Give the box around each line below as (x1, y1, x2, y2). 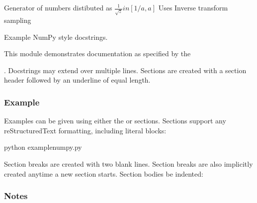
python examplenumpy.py (4, 142, 82, 152)
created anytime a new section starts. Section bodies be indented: (4, 168, 203, 179)
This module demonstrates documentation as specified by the (4, 48, 191, 59)
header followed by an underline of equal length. (4, 75, 151, 85)
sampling (4, 14, 31, 25)
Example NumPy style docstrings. (4, 31, 108, 42)
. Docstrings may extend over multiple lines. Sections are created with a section (4, 65, 247, 75)
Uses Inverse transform (158, 2, 228, 12)
